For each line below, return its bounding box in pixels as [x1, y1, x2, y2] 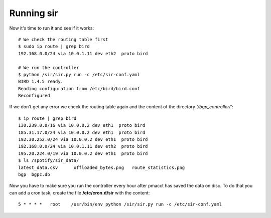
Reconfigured [18, 93, 50, 99]
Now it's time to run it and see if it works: [9, 25, 94, 31]
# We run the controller [18, 65, 79, 70]
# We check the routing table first [18, 37, 108, 42]
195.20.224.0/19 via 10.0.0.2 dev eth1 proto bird [18, 150, 148, 156]
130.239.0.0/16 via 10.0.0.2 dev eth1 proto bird [18, 123, 146, 128]
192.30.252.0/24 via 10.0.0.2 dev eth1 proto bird [18, 137, 148, 142]
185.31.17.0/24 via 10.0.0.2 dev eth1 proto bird [18, 129, 146, 135]
